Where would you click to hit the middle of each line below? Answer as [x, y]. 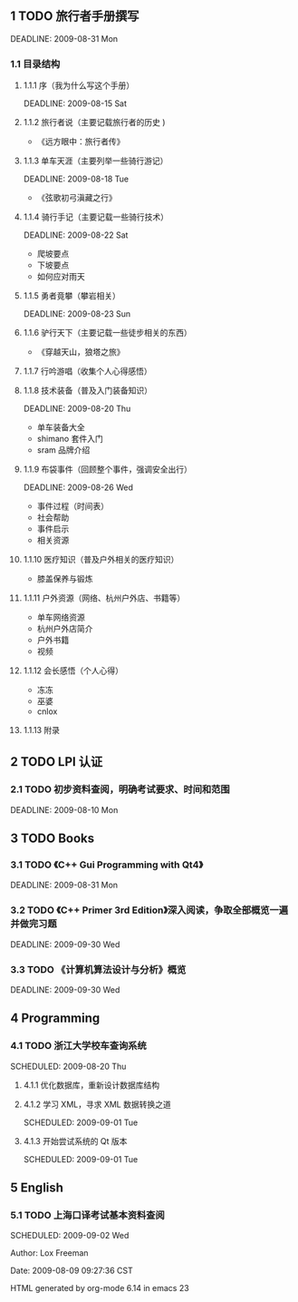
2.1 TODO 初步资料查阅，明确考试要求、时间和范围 [120, 789]
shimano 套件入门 [70, 439]
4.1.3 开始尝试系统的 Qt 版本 [75, 1140]
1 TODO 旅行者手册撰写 [75, 16]
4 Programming [55, 1018]
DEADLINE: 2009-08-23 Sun [77, 314]
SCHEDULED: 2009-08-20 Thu [68, 1066]
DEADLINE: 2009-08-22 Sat [76, 235]
